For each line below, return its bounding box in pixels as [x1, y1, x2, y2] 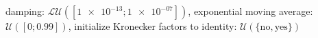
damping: [5, 4, 45, 18]
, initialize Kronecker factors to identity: [68, 19, 237, 33]
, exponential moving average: [188, 4, 313, 18]
